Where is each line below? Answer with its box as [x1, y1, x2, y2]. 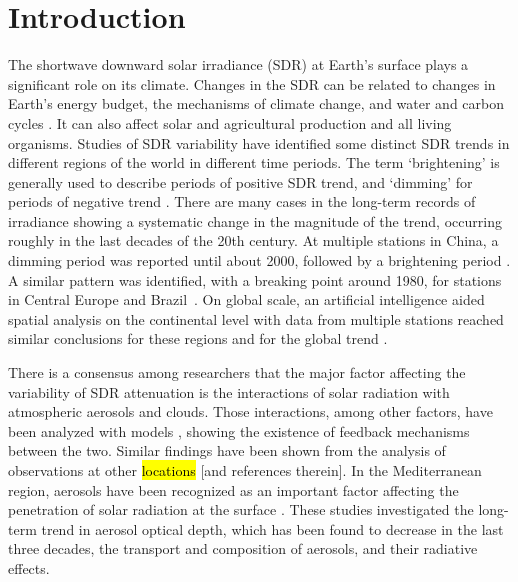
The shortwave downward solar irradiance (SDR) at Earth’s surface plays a [8, 54, 469, 75]
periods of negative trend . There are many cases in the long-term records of [8, 191, 476, 212]
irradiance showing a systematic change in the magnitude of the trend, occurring [8, 210, 502, 231]
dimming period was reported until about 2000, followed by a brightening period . [8, 250, 511, 271]
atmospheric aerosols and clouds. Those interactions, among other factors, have [8, 401, 493, 422]
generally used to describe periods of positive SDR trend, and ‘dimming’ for [8, 171, 473, 192]
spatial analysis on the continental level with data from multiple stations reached [8, 308, 504, 329]
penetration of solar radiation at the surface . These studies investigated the [8, 499, 474, 520]
